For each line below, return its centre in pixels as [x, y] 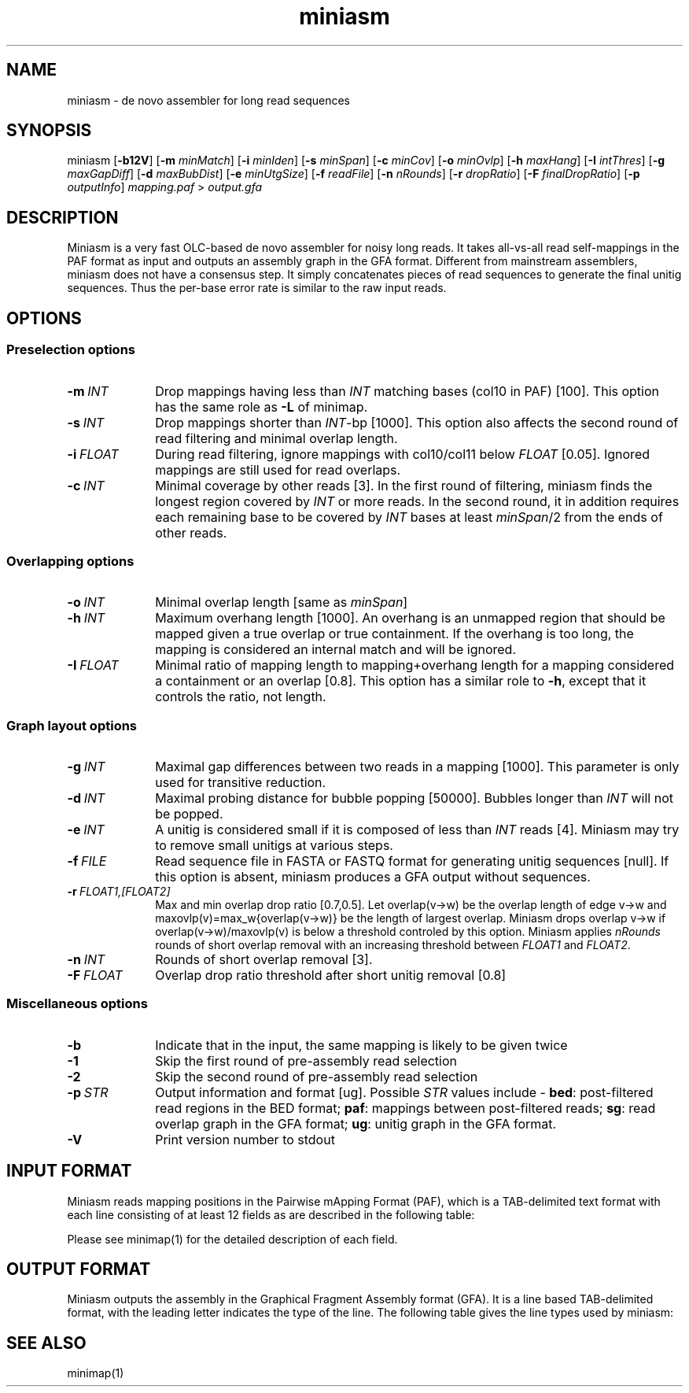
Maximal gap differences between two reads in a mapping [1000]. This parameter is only [417, 767]
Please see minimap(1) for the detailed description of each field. [232, 1239]
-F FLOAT [95, 975]
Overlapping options [70, 561]
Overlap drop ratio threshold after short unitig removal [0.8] [331, 975]
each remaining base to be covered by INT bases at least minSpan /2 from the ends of [409, 517]
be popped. [189, 814]
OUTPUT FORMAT [79, 1269]
